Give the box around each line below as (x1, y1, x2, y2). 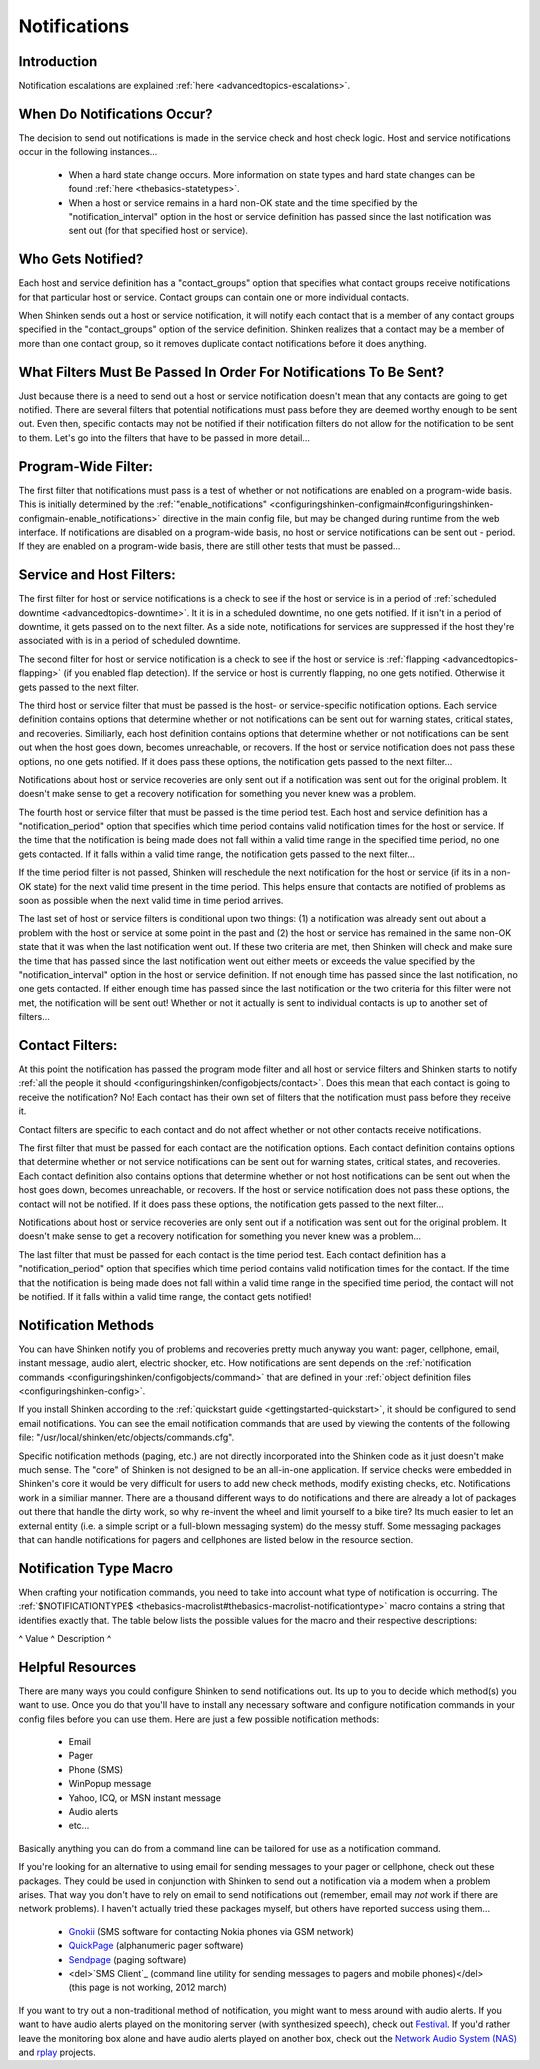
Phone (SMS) (68, 1763, 124, 1775)
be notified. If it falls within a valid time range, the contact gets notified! (18, 1290, 312, 1302)
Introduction (18, 53, 98, 70)
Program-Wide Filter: (18, 458, 154, 475)
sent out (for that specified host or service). (68, 225, 249, 237)
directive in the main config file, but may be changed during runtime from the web (162, 512, 500, 524)
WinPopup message (68, 1778, 152, 1790)
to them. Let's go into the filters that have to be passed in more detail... (18, 431, 310, 444)
